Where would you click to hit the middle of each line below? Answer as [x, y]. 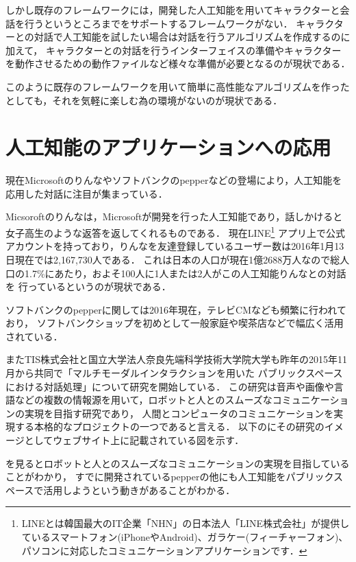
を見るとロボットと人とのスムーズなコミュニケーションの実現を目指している [178, 463]
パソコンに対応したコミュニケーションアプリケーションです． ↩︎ [164, 550]
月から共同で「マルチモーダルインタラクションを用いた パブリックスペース [174, 373]
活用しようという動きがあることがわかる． [139, 490]
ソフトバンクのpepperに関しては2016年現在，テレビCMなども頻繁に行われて [176, 309]
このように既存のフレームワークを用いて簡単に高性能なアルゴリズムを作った [178, 86]
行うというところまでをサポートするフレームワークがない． [158, 23]
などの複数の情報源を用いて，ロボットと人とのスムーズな [143, 400]
